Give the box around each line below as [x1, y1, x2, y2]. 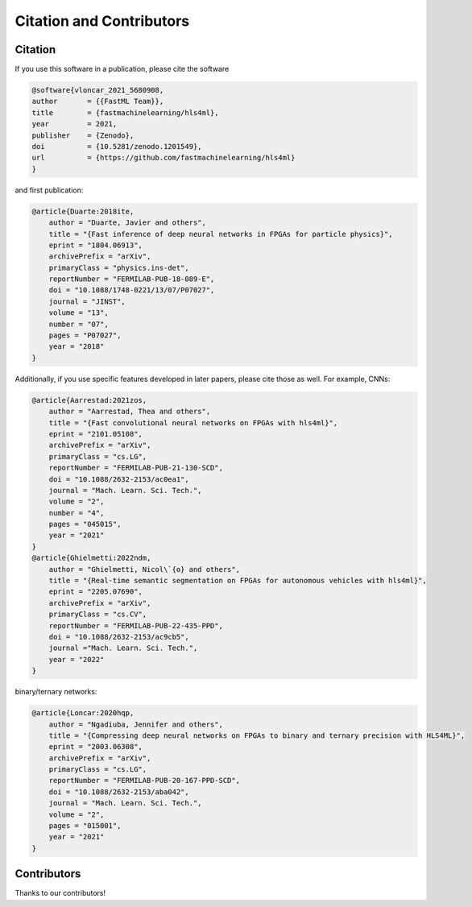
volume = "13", [48, 309, 109, 317]
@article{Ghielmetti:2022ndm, [31, 553, 151, 563]
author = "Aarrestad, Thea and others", [48, 407, 211, 416]
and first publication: [14, 185, 84, 195]
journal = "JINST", [48, 296, 126, 306]
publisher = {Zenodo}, [31, 130, 135, 140]
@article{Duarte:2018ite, [31, 206, 135, 216]
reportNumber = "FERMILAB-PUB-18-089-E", [48, 275, 215, 284]
